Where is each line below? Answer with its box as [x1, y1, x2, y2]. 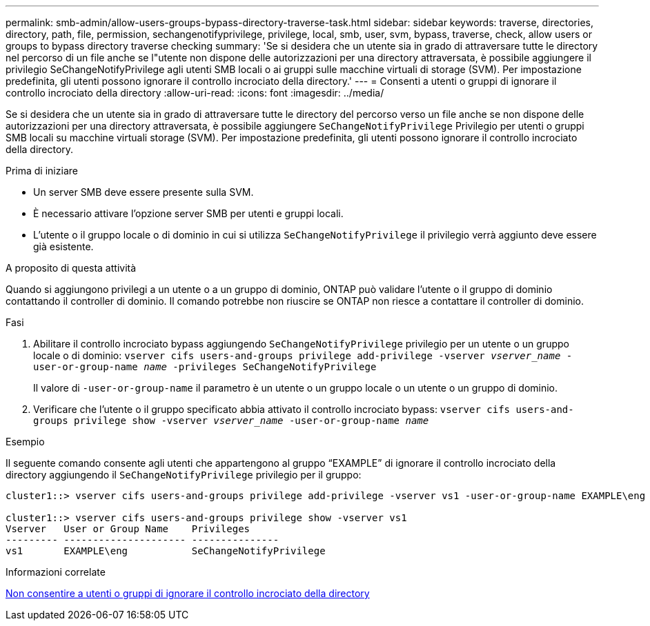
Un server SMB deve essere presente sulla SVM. [33, 186, 254, 198]
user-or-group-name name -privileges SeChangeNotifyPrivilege [33, 361, 377, 372]
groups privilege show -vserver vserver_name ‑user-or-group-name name [33, 415, 429, 426]
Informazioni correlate [6, 566, 106, 578]
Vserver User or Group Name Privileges [6, 523, 250, 534]
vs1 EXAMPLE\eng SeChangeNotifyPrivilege [6, 545, 326, 556]
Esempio [6, 436, 45, 447]
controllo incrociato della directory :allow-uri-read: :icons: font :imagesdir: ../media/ [6, 87, 384, 99]
